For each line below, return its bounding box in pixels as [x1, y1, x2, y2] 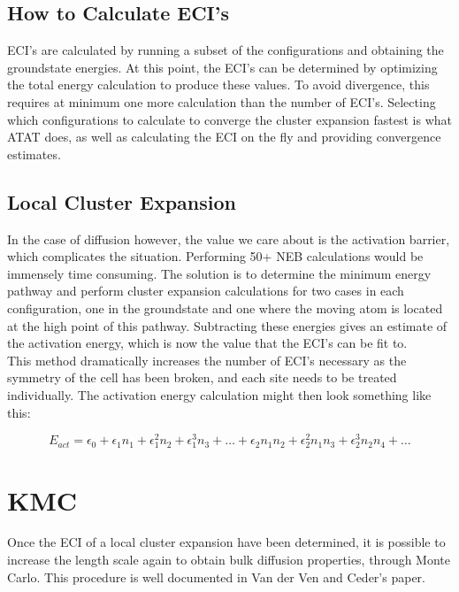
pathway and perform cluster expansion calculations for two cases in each [7, 281, 404, 300]
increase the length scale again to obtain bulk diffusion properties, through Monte [7, 550, 451, 569]
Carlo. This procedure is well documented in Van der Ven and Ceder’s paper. [7, 567, 425, 586]
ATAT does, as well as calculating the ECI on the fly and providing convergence [7, 127, 441, 146]
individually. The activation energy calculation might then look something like [7, 385, 432, 404]
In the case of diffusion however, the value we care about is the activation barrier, [7, 229, 450, 248]
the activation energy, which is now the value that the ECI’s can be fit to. [7, 334, 408, 352]
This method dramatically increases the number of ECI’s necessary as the [7, 350, 407, 369]
